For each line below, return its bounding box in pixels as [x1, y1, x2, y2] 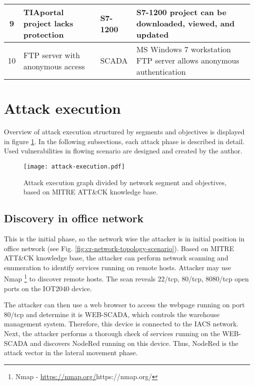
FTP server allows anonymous [136, 55, 239, 66]
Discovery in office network [4, 211, 144, 226]
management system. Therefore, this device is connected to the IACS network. [4, 319, 239, 329]
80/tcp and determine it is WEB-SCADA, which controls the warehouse [4, 309, 220, 319]
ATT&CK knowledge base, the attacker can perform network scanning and [4, 253, 229, 263]
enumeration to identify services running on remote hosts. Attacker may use [4, 262, 231, 272]
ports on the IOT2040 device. [4, 283, 92, 293]
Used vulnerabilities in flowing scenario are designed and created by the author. [4, 146, 242, 156]
